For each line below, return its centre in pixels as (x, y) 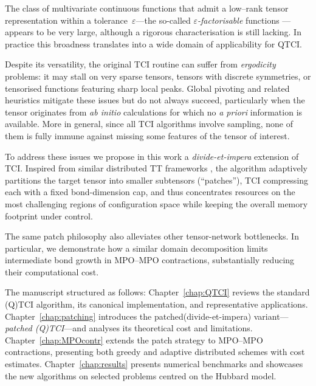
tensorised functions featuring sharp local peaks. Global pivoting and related (147, 88)
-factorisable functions (239, 20)
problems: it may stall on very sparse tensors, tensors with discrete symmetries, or (158, 76)
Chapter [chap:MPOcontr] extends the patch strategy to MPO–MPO (134, 339)
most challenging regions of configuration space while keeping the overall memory (156, 203)
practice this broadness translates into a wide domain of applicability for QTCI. (154, 43)
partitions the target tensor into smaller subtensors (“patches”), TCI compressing (157, 180)
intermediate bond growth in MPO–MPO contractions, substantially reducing (150, 260)
